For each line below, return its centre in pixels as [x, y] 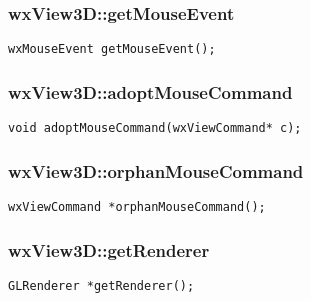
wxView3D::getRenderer [109, 249]
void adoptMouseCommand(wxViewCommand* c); [155, 128]
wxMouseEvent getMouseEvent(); [112, 49]
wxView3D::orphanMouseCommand [156, 170]
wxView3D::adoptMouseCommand [150, 91]
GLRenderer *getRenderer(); [101, 285]
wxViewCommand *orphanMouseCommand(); [137, 206]
